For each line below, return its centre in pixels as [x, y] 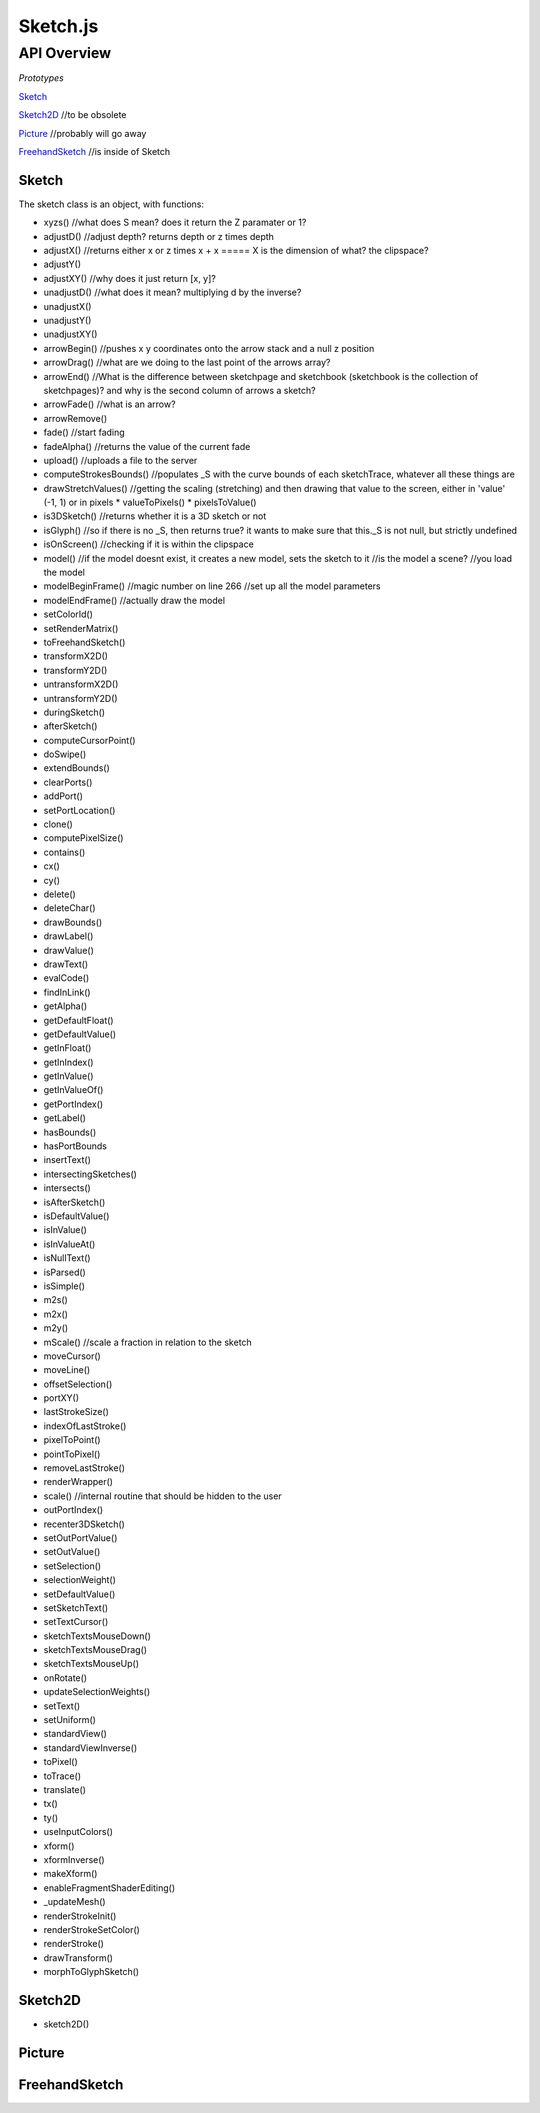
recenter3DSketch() [84, 1524]
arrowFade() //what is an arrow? [109, 404]
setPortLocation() [79, 810]
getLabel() [65, 1118]
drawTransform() [78, 1957]
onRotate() [65, 1677]
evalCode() [66, 978]
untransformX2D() [81, 684]
